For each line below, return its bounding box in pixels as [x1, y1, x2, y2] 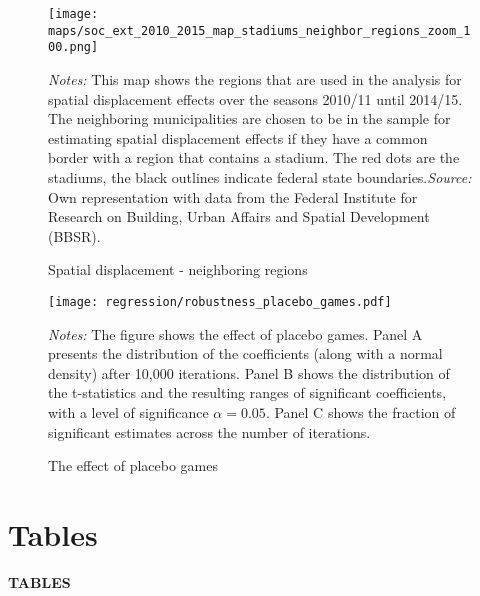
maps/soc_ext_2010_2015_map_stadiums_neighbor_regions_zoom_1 [48, 23, 471, 38]
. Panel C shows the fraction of [265, 401, 456, 422]
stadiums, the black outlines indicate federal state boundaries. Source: [48, 166, 472, 187]
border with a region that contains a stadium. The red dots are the [48, 147, 460, 168]
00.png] [48, 40, 99, 55]
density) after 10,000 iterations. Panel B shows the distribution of [48, 362, 450, 383]
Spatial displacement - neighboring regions [48, 259, 308, 280]
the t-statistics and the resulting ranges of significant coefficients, [48, 382, 447, 403]
